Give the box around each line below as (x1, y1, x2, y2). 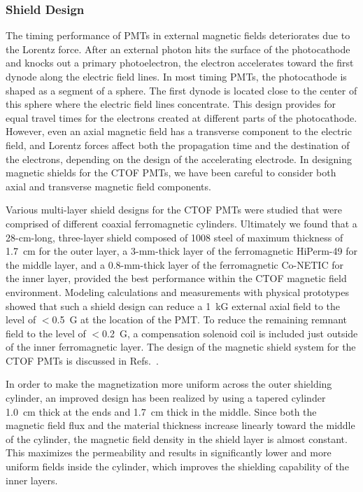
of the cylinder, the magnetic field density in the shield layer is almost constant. (6, 431, 348, 446)
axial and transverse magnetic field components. (6, 178, 211, 193)
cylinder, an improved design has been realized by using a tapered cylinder (6, 391, 326, 405)
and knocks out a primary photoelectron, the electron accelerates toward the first (6, 55, 354, 70)
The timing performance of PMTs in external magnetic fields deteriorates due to (6, 28, 350, 43)
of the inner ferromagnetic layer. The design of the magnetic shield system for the (6, 339, 356, 354)
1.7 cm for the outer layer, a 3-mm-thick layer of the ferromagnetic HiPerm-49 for (6, 244, 357, 258)
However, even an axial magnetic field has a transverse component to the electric (6, 124, 352, 139)
